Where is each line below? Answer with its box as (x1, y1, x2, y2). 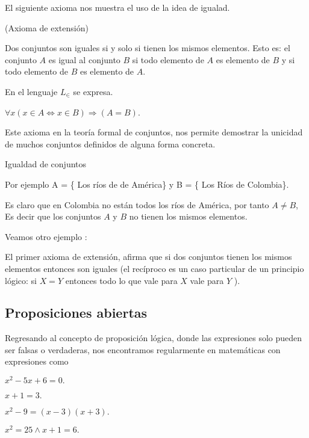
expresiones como (5, 355, 69, 368)
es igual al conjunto (48, 53, 120, 66)
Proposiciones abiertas (5, 303, 148, 322)
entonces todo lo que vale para (65, 274, 178, 286)
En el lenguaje (5, 85, 58, 97)
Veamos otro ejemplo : (5, 230, 87, 242)
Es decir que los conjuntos (5, 210, 101, 223)
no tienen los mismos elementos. (129, 210, 248, 223)
